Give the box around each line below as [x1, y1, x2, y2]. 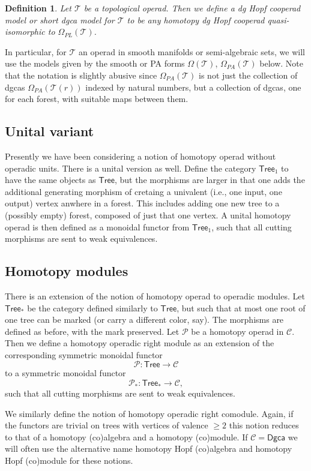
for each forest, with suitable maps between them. [5, 92, 189, 105]
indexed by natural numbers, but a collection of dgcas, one [85, 80, 301, 93]
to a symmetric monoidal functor [5, 367, 126, 379]
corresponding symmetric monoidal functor [5, 348, 163, 361]
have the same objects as [5, 173, 96, 186]
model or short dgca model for [5, 13, 115, 26]
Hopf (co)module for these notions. [5, 454, 133, 467]
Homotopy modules [5, 262, 128, 280]
